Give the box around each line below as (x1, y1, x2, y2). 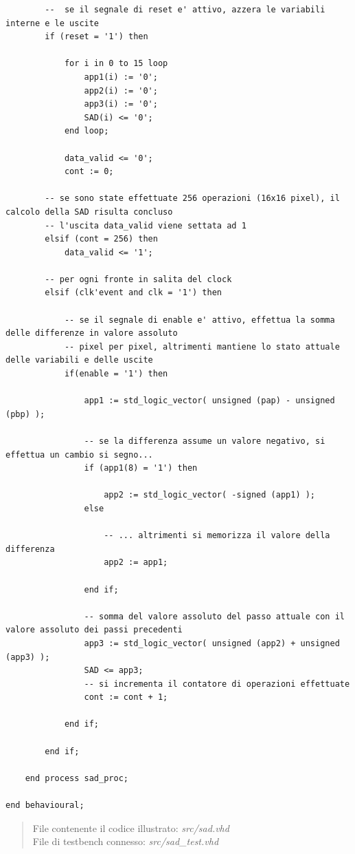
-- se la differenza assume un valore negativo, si (84, 436, 325, 446)
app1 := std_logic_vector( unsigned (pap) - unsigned (84, 396, 335, 406)
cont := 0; (64, 167, 114, 177)
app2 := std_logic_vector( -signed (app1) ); (104, 490, 316, 500)
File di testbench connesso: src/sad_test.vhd (32, 834, 219, 848)
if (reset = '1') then (45, 32, 148, 42)
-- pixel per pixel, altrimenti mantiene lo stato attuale (64, 341, 340, 352)
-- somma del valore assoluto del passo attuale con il (84, 611, 345, 621)
